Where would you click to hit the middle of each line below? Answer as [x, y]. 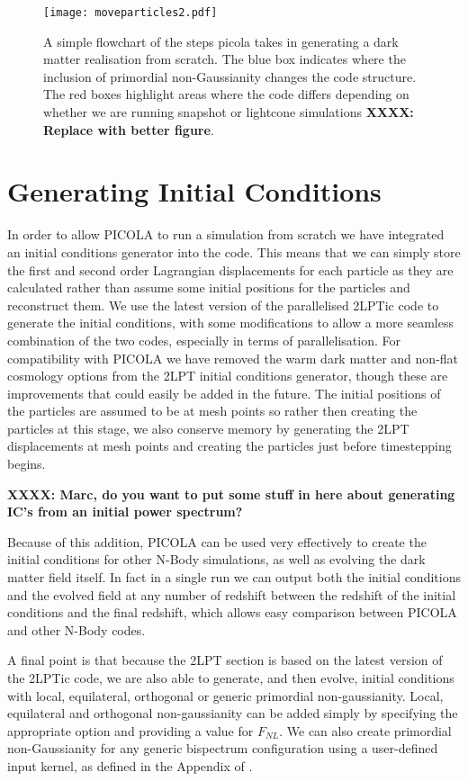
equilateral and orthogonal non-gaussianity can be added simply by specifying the [233, 713]
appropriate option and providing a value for [130, 730]
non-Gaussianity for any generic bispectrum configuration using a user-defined [223, 748]
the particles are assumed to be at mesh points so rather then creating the [212, 411]
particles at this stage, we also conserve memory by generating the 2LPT [208, 428]
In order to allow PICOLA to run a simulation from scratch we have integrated [226, 234]
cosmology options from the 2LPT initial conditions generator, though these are [228, 376]
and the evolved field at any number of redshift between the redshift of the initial [232, 594]
